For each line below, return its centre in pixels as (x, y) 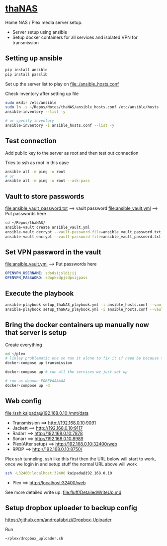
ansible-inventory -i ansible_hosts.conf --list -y (60, 125)
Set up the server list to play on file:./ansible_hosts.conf (62, 84)
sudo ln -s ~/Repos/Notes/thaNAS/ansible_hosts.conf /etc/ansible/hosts (82, 107)
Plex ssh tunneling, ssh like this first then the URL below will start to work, (81, 458)
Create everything (24, 345)
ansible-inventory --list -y (35, 112)
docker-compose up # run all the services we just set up (66, 372)
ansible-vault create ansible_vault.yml (48, 227)
